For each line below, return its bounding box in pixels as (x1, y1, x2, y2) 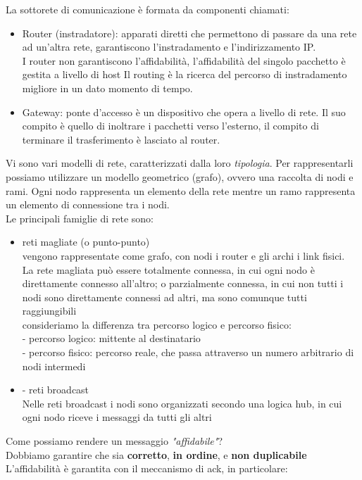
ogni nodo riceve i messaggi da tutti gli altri (22, 410, 212, 424)
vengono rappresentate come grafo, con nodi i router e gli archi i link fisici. (22, 248, 345, 263)
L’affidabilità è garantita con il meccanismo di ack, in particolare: (6, 461, 288, 476)
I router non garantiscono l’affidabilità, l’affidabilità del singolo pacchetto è (22, 53, 346, 68)
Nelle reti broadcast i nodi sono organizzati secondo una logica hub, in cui (22, 396, 342, 410)
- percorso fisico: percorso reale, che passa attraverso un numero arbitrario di (22, 345, 354, 360)
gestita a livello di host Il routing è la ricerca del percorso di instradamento (22, 67, 347, 82)
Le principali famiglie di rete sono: (6, 210, 154, 225)
